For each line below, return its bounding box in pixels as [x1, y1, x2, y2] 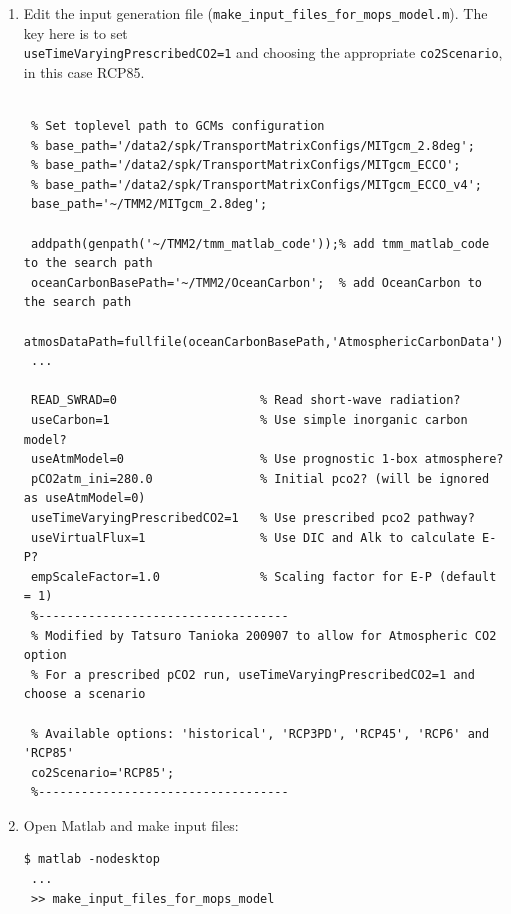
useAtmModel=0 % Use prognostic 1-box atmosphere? [30, 452, 504, 467]
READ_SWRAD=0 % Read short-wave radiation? [30, 393, 461, 408]
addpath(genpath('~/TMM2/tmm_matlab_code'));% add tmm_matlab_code [30, 236, 490, 251]
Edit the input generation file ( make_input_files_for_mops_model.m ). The [23, 3, 488, 23]
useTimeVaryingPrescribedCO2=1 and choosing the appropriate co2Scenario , [23, 42, 503, 63]
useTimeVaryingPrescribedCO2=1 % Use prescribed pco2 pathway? [30, 510, 475, 525]
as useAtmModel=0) [23, 491, 146, 506]
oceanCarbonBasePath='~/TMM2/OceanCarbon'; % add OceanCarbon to [30, 275, 482, 290]
